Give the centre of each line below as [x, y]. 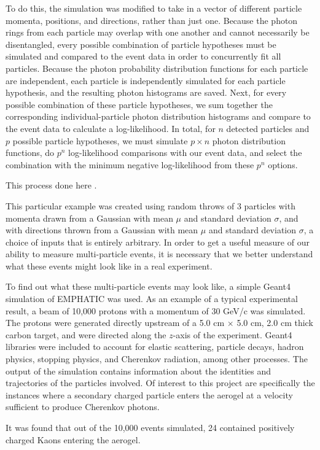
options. [283, 164]
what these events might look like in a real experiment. [109, 266]
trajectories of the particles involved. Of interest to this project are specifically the [160, 383]
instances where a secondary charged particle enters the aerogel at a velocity [149, 394]
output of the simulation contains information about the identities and [138, 370]
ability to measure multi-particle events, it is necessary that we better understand [159, 254]
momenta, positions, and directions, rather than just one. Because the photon [152, 20]
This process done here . [51, 185]
